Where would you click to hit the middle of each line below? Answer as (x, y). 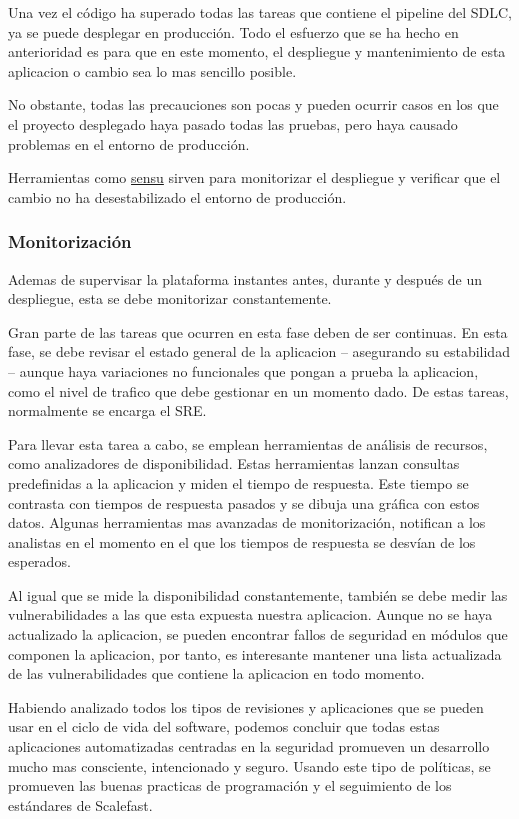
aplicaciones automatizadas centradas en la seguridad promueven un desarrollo (249, 746)
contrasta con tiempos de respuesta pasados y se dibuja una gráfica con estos (244, 502)
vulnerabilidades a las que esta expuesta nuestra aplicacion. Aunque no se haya (250, 614)
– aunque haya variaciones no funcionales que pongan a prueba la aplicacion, (243, 370)
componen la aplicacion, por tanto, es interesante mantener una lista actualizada (255, 653)
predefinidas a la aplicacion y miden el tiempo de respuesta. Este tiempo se (238, 482)
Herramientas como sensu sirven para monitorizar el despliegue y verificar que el (254, 177)
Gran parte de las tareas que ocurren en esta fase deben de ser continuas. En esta (258, 331)
